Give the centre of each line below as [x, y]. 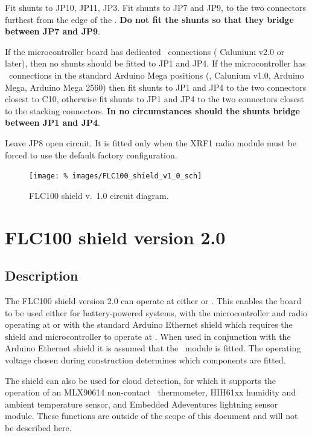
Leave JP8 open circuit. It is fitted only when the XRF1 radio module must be [151, 142]
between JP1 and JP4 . [53, 122]
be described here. [38, 427]
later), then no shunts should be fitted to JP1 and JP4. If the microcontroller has [155, 63]
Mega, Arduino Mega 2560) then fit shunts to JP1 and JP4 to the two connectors [156, 87]
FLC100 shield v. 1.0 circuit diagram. [99, 195]
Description [42, 275]
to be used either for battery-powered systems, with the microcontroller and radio [156, 312]
